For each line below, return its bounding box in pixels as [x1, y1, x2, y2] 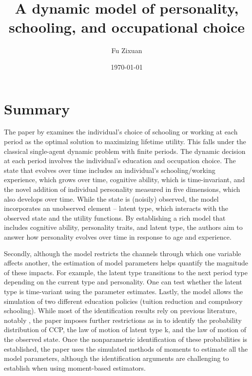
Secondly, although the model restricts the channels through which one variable [4, 248, 241, 258]
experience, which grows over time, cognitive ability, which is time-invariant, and [4, 174, 245, 185]
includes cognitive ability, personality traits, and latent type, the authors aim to [4, 222, 243, 232]
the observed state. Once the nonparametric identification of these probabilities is [4, 334, 248, 344]
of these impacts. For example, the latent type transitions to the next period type [4, 267, 248, 277]
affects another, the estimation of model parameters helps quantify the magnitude [4, 258, 248, 268]
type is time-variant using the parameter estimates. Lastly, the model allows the [4, 286, 243, 296]
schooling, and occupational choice [9, 17, 245, 37]
